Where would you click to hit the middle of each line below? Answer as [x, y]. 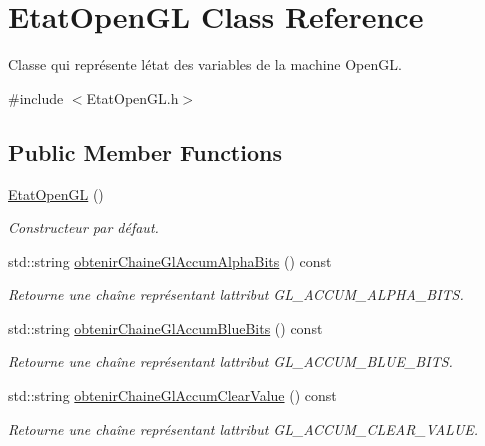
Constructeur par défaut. [83, 227]
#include [36, 97]
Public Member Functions [145, 151]
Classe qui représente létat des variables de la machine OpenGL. [205, 64]
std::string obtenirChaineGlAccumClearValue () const [172, 395]
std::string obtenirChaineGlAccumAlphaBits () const [170, 260]
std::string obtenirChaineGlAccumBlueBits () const [165, 327]
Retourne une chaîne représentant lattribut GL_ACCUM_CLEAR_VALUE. [243, 428]
